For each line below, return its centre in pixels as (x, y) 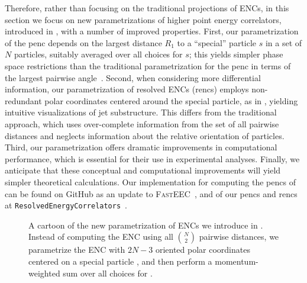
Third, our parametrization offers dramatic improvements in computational (141, 147)
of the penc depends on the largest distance (83, 42)
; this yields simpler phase (236, 54)
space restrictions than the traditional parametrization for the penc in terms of (148, 65)
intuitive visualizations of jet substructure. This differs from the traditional (141, 112)
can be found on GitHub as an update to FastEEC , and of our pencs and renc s (151, 193)
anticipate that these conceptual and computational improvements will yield (143, 170)
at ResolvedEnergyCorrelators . (66, 205)
